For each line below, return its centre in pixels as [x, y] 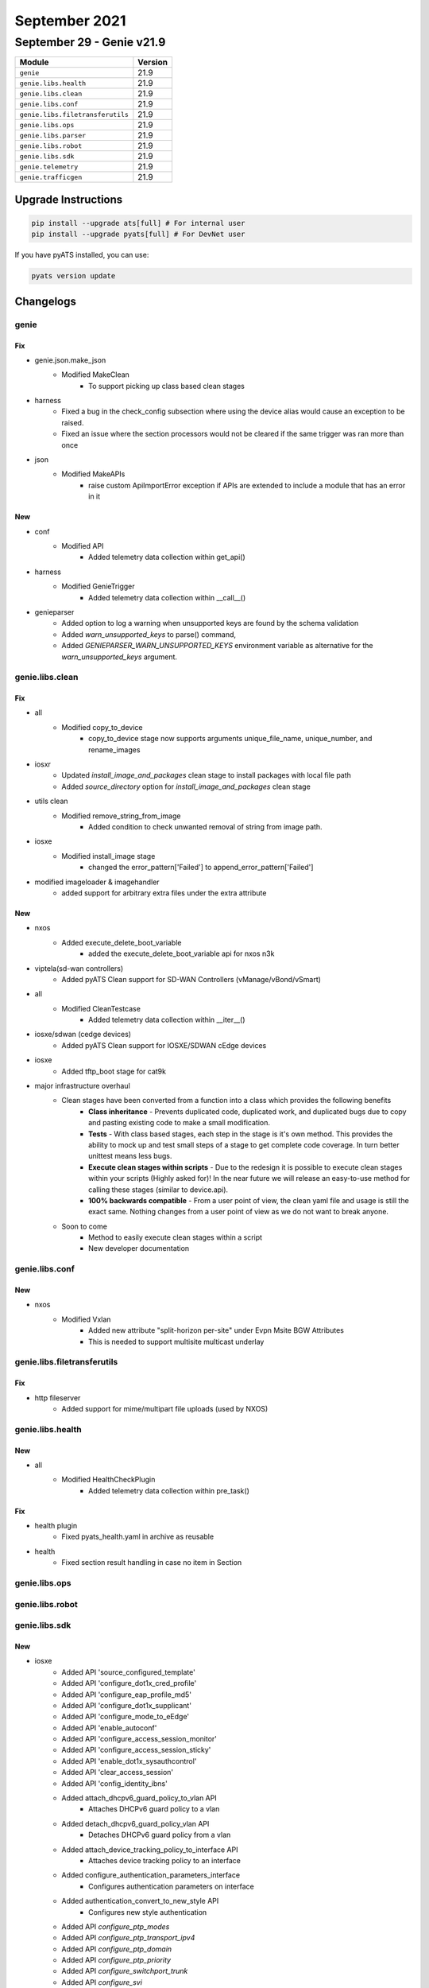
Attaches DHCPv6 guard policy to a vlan [154, 1809]
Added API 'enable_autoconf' [109, 1728]
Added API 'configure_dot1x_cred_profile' [129, 1683]
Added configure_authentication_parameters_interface [151, 1875]
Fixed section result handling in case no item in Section [152, 1563]
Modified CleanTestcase [101, 1008]
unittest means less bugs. [130, 1156]
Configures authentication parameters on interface [171, 1886]
